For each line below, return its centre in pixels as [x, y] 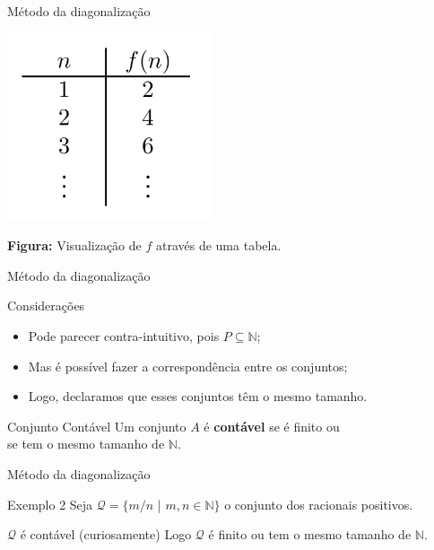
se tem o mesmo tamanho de [86, 444]
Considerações [46, 306]
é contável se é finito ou [272, 426]
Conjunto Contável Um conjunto [97, 426]
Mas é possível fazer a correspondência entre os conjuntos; [188, 366]
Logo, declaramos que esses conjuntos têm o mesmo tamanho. [198, 396]
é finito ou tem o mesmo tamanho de [310, 534]
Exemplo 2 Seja [50, 504]
